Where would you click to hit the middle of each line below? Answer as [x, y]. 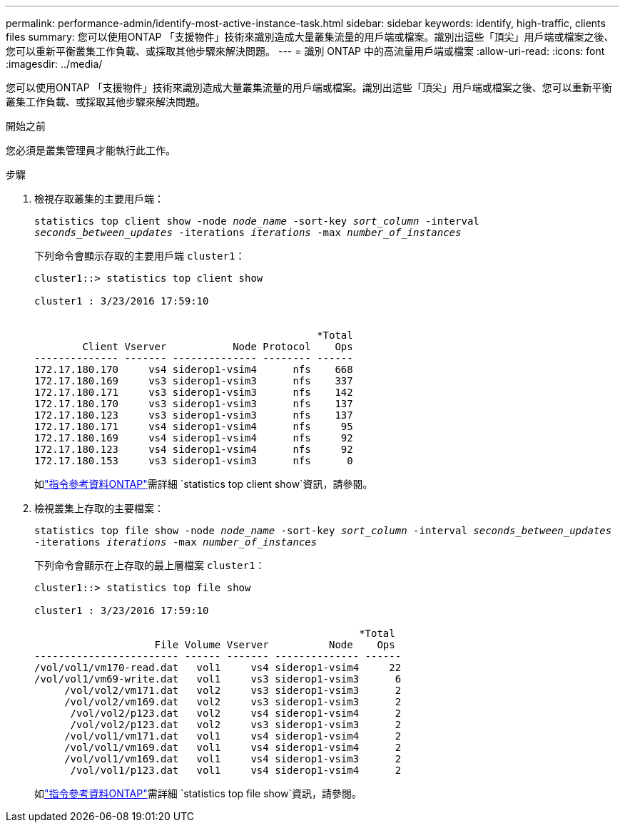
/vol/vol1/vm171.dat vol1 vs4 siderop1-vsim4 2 [233, 736]
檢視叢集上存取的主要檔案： [99, 508]
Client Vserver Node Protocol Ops [218, 347]
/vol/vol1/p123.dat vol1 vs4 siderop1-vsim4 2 [236, 770]
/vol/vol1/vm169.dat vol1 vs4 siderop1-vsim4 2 [233, 747]
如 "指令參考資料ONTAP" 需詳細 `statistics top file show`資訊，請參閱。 [198, 793]
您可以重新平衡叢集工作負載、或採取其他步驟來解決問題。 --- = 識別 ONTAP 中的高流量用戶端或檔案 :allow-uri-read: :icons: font [305, 51]
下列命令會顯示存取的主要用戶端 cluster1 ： [140, 256]
